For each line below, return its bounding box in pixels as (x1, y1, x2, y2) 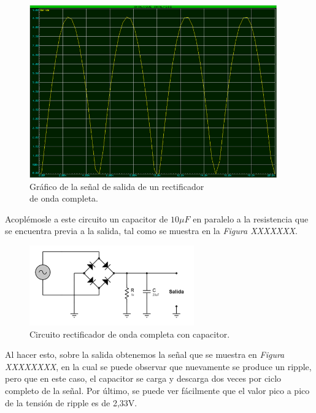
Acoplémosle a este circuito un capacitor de (5, 212, 168, 225)
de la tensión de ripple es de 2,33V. (5, 396, 137, 409)
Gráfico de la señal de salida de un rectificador (29, 180, 204, 192)
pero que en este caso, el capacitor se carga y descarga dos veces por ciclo (5, 372, 282, 385)
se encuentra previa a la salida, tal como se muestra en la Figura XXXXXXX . (5, 224, 298, 237)
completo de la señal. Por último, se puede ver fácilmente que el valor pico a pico (5, 384, 310, 397)
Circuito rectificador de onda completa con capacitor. (29, 327, 230, 340)
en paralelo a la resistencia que (193, 212, 309, 225)
